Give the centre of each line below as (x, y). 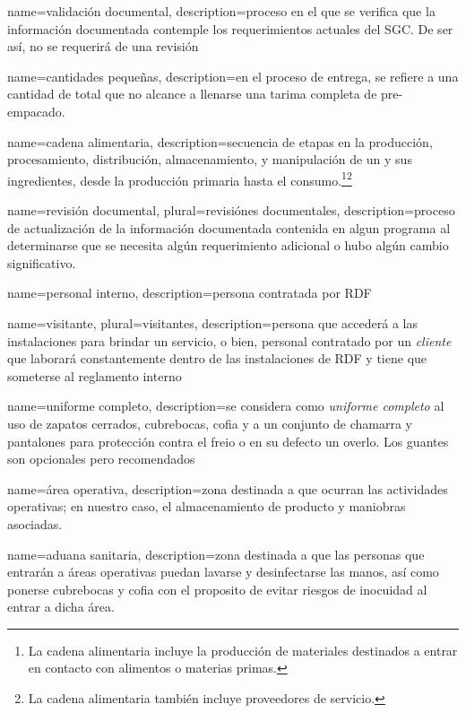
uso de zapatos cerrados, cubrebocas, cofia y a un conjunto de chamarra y (210, 423)
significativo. (42, 262)
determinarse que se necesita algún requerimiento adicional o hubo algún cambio (228, 245)
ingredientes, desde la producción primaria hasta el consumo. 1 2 (180, 178)
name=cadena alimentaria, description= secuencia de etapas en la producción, (220, 141)
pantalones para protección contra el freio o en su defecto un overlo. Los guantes (228, 441)
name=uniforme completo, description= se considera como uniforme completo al (226, 406)
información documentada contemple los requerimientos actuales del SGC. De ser (230, 28)
